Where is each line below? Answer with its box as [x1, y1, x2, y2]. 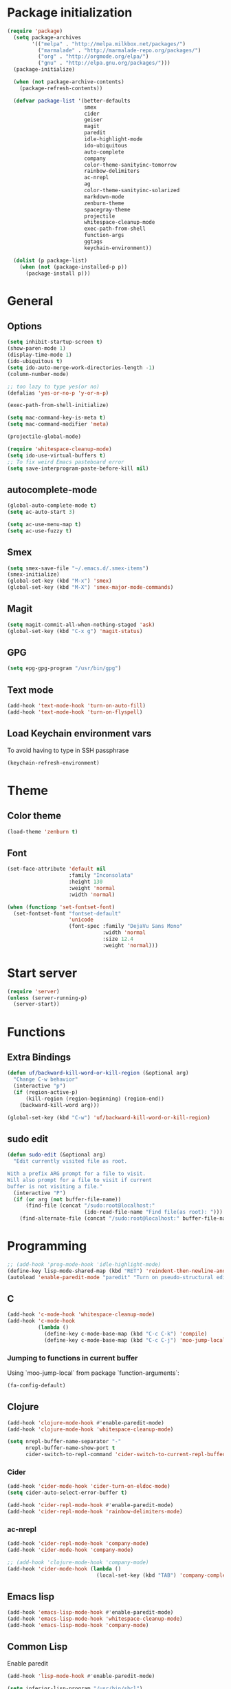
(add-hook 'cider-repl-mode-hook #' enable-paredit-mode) [7, 1502, 174, 1509]
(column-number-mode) [7, 371, 69, 377]
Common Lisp [7, 1641, 68, 1652]
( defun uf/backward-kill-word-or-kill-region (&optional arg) [7, 1070, 189, 1077]
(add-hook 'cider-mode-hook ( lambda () [7, 1565, 122, 1572]
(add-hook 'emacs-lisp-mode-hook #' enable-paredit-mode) [7, 1609, 174, 1616]
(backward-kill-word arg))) [19, 1101, 100, 1108]
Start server [7, 965, 78, 981]
